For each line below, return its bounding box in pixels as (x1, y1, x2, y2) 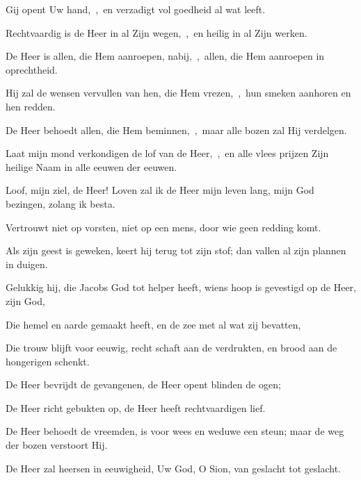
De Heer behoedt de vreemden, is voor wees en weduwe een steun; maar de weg (6, 424, 344, 438)
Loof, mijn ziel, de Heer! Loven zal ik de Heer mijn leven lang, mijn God (6, 183, 314, 197)
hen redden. (6, 99, 56, 113)
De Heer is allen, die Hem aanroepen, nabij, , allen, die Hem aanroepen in (6, 49, 325, 63)
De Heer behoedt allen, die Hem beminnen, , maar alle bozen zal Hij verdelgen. (6, 122, 347, 137)
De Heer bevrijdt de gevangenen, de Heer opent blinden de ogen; (6, 377, 281, 392)
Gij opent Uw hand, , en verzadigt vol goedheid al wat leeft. (6, 2, 266, 16)
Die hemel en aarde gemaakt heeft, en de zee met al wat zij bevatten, (6, 317, 301, 331)
